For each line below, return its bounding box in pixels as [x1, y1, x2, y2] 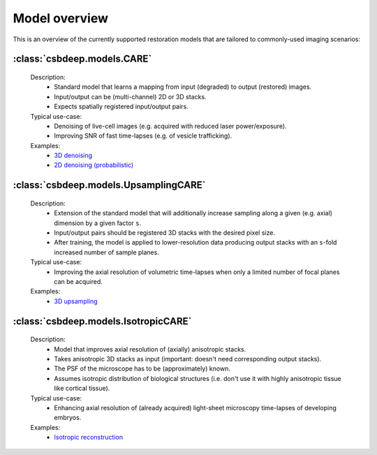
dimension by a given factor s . [54, 219, 142, 227]
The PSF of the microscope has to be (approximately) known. [54, 364, 230, 373]
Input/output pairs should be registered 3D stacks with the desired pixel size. [54, 229, 276, 237]
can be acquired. [54, 277, 103, 286]
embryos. [54, 413, 82, 422]
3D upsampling [54, 297, 98, 305]
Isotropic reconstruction [54, 433, 124, 442]
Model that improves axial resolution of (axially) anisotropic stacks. [54, 345, 246, 353]
